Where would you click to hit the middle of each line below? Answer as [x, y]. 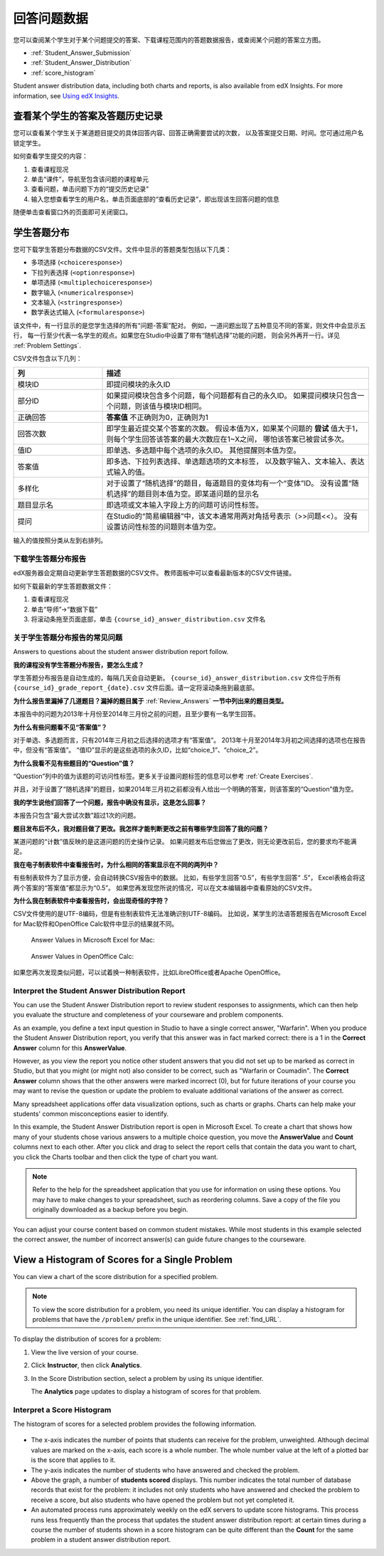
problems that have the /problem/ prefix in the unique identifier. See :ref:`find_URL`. [157, 1319]
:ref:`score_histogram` [63, 73]
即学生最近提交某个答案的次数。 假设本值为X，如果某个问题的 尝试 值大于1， [234, 429]
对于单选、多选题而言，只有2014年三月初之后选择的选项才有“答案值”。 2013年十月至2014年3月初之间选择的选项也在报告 [190, 740]
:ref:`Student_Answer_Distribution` [81, 63]
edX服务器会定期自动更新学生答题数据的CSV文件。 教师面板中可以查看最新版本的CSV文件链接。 [154, 573]
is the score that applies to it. [73, 1460]
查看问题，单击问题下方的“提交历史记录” [90, 189]
